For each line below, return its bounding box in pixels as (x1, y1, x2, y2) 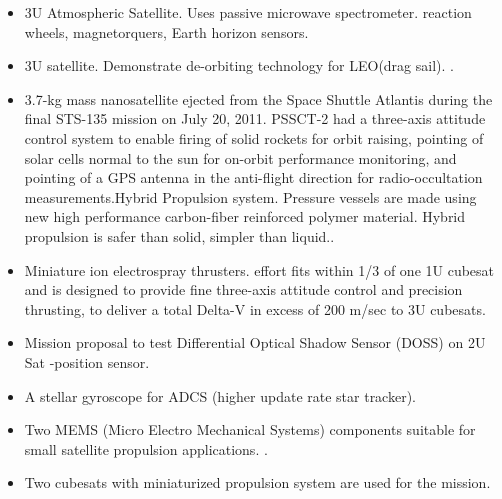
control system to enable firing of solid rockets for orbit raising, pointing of (24, 127, 484, 148)
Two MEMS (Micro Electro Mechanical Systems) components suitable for (24, 419, 476, 440)
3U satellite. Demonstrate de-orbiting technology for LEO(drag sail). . (24, 55, 454, 76)
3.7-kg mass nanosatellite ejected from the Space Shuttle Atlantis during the (24, 88, 493, 109)
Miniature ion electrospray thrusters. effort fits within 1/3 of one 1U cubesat (24, 259, 495, 280)
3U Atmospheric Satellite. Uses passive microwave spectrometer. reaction (24, 2, 472, 22)
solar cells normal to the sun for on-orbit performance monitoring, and (24, 147, 457, 168)
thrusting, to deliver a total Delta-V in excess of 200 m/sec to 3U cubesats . (24, 298, 486, 319)
